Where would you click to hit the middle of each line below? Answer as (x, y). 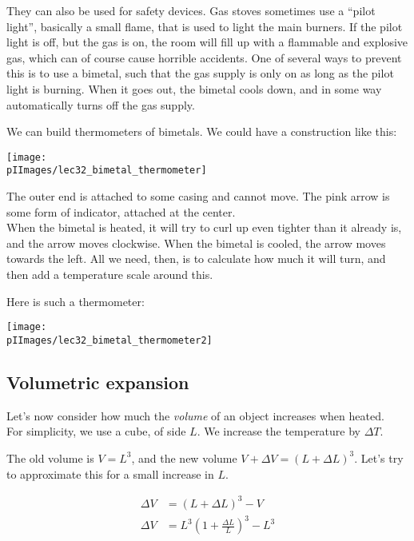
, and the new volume (184, 457)
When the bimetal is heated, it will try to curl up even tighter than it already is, (204, 227)
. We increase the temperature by (279, 431)
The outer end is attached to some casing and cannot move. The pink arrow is (198, 196)
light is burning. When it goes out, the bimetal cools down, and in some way (194, 88)
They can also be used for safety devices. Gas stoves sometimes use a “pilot (191, 10)
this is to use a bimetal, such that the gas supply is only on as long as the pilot (200, 73)
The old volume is (50, 457)
